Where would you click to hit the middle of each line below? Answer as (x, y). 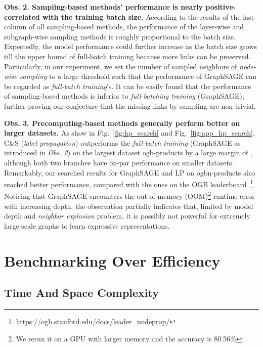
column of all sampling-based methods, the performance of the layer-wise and (124, 27)
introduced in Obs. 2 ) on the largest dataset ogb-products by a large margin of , (128, 153)
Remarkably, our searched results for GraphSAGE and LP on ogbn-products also (130, 172)
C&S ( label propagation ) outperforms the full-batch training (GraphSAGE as (122, 142)
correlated (22, 16)
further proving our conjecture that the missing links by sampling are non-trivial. (130, 105)
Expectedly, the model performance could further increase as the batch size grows (131, 46)
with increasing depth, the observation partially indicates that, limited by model (129, 206)
